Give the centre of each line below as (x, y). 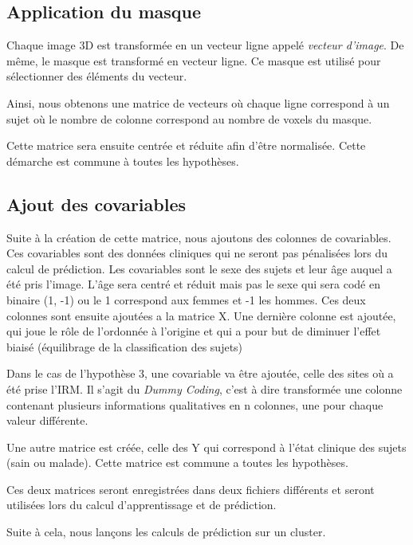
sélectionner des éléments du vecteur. (97, 76)
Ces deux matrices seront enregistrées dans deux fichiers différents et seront (191, 489)
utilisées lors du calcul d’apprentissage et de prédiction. (142, 505)
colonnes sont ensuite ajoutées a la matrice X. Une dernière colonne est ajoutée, (201, 315)
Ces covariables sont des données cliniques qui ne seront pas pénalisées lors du (197, 253)
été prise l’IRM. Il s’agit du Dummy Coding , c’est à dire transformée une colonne (205, 388)
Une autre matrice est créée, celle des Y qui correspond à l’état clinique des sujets (206, 447)
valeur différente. (47, 420)
